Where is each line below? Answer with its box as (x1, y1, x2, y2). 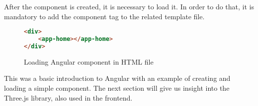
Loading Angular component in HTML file (24, 56, 154, 67)
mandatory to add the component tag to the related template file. (4, 11, 205, 21)
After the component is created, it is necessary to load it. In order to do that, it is (4, 1, 254, 11)
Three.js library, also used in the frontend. (4, 92, 133, 103)
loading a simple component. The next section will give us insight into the (4, 83, 230, 93)
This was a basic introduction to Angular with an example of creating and (4, 73, 231, 83)
